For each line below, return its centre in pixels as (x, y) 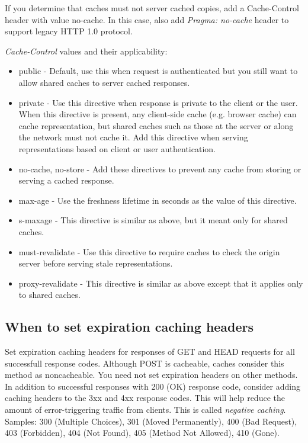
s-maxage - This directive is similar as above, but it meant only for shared (153, 220)
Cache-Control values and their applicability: (86, 51)
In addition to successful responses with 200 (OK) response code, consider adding (153, 386)
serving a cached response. (66, 180)
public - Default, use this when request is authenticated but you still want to (158, 71)
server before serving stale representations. (96, 263)
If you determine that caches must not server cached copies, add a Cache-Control (152, 8)
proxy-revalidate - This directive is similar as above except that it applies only (161, 283)
